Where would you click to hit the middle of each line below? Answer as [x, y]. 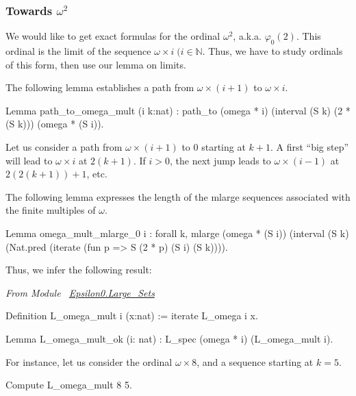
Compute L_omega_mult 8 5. [69, 385]
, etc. [97, 174]
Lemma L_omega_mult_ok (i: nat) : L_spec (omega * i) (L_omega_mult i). [169, 338]
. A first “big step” [309, 146]
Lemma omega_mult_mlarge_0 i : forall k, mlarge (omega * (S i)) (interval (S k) [177, 233]
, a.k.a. [247, 36]
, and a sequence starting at [255, 361]
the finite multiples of [51, 210]
